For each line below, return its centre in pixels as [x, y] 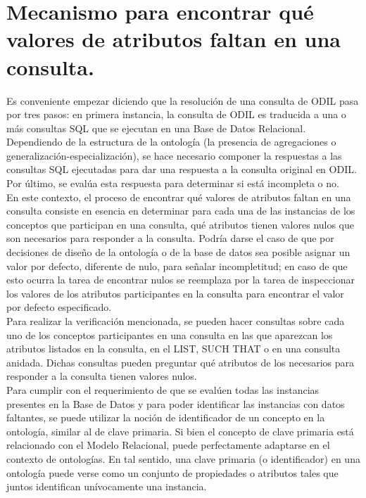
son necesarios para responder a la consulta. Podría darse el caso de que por [170, 238]
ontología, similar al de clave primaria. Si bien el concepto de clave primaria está [180, 431]
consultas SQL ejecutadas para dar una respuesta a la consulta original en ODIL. [182, 169]
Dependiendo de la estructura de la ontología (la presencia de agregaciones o [171, 142]
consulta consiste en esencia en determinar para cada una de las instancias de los [181, 211]
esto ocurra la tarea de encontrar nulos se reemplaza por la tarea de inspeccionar [181, 280]
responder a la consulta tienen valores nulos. [102, 376]
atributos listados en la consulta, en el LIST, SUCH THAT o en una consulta [173, 349]
